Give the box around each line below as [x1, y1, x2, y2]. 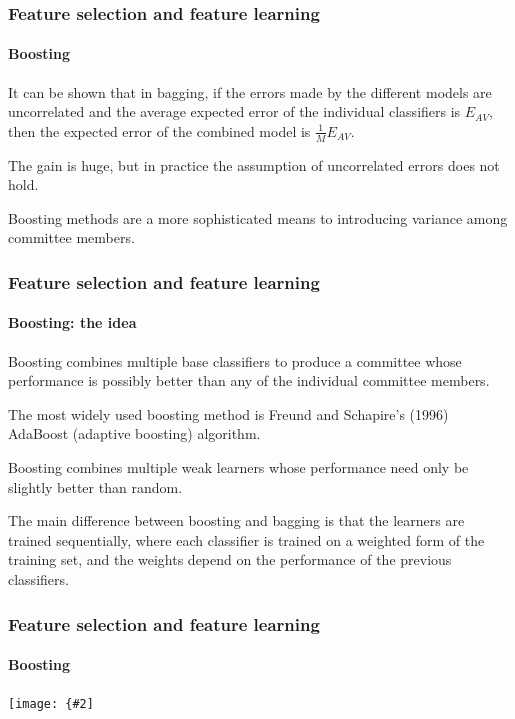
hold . [8, 174, 39, 195]
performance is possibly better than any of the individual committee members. [8, 370, 490, 391]
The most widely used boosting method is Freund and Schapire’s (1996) [8, 403, 449, 424]
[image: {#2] [8, 697, 94, 712]
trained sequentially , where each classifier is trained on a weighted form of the [8, 529, 485, 550]
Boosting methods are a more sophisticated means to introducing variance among [8, 207, 508, 228]
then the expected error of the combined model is [8, 120, 311, 141]
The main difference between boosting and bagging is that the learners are [8, 510, 465, 531]
